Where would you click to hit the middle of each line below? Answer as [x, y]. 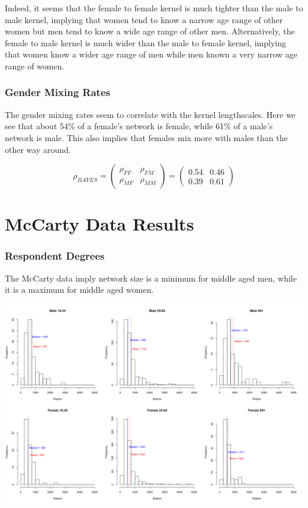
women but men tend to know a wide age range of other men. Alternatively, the [150, 31]
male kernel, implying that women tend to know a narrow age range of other [144, 19]
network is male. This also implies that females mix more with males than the [146, 137]
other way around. [38, 149]
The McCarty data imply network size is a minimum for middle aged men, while [151, 278]
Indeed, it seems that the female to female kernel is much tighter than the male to [154, 8]
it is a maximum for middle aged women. [79, 290]
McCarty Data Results [100, 224]
